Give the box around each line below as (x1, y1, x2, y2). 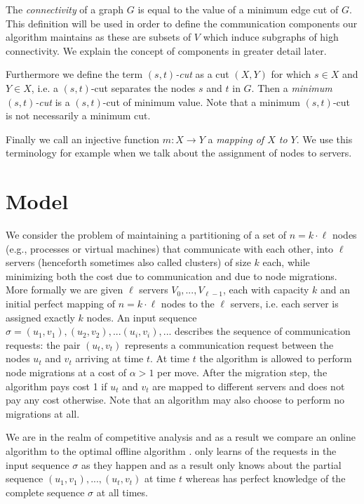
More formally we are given (6, 282, 123, 297)
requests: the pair (6, 337, 81, 352)
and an (321, 282, 351, 297)
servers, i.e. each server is (230, 296, 339, 311)
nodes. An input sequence (86, 310, 197, 324)
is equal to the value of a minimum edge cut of (137, 2, 339, 16)
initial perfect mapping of (6, 296, 116, 311)
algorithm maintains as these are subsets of (6, 29, 191, 44)
